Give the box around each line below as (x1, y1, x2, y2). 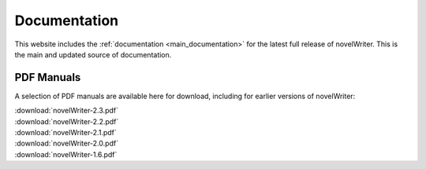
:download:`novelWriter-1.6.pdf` (14, 149, 118, 159)
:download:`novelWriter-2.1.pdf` (14, 128, 118, 138)
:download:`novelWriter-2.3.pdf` (14, 106, 118, 116)
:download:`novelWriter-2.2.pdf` (14, 116, 119, 126)
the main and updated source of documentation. (14, 50, 172, 59)
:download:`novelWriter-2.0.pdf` (14, 138, 118, 149)
